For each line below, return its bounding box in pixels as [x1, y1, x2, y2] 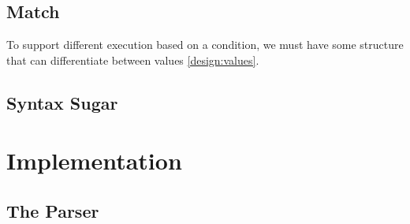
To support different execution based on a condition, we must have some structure [6, 36, 404, 53]
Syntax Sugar [6, 90, 118, 114]
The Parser [6, 198, 99, 222]
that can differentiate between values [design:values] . [6, 51, 259, 68]
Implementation [6, 144, 182, 177]
